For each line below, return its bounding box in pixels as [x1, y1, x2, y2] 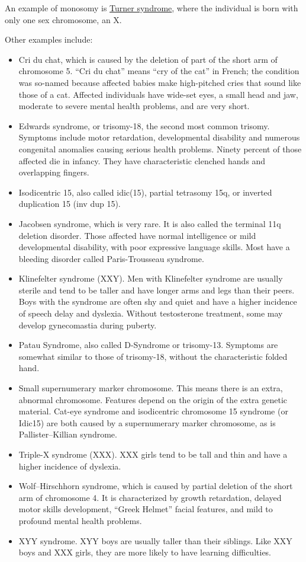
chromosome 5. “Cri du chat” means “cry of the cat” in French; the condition [18, 65, 299, 77]
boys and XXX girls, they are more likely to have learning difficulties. [18, 546, 272, 558]
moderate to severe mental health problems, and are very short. [18, 100, 250, 112]
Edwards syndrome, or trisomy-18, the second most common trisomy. [18, 119, 270, 132]
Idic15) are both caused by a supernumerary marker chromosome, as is [18, 416, 276, 429]
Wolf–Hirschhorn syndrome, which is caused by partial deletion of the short [18, 480, 293, 492]
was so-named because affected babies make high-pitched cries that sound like [18, 76, 301, 88]
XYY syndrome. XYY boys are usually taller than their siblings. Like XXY [18, 534, 292, 547]
